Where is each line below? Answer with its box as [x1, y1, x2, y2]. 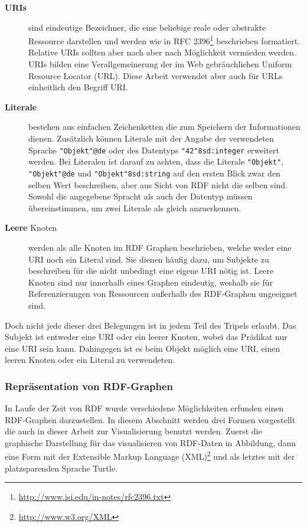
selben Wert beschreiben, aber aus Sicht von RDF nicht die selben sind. [28, 178, 288, 191]
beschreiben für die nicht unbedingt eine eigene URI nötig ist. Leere [28, 264, 274, 277]
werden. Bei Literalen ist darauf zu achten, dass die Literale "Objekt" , [28, 155, 283, 168]
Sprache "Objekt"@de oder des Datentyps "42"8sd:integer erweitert [28, 143, 280, 156]
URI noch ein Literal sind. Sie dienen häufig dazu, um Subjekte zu [28, 253, 269, 265]
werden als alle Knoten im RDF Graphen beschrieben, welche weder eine [28, 241, 292, 253]
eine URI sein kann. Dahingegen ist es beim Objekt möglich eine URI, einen [5, 342, 280, 354]
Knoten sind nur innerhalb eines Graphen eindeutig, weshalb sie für [28, 276, 273, 288]
